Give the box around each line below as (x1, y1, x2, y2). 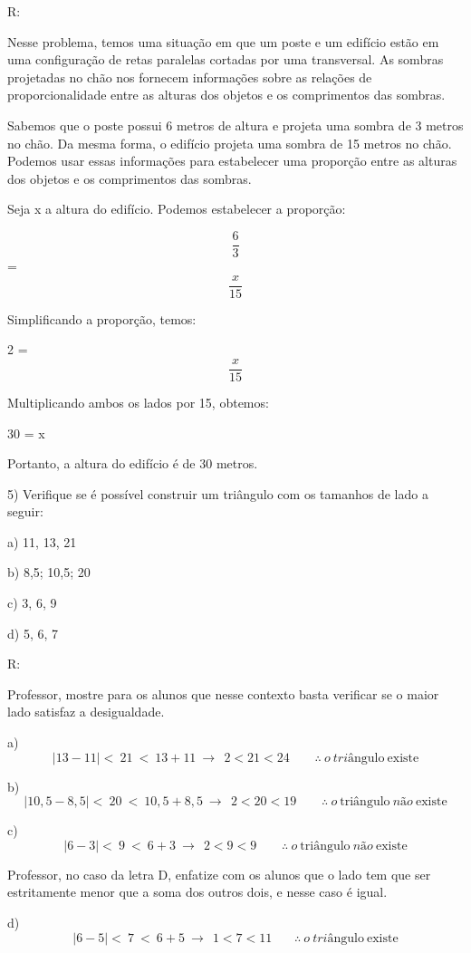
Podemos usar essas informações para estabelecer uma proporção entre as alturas (7, 151, 457, 170)
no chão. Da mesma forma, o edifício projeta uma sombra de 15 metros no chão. (7, 133, 452, 152)
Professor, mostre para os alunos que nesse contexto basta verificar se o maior (7, 684, 439, 703)
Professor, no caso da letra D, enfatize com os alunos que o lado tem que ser (7, 864, 431, 883)
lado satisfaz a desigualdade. (7, 702, 165, 721)
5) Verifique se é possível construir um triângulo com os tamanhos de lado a (7, 484, 428, 503)
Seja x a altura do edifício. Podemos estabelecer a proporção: (7, 199, 346, 218)
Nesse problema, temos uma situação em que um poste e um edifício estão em (7, 32, 439, 51)
